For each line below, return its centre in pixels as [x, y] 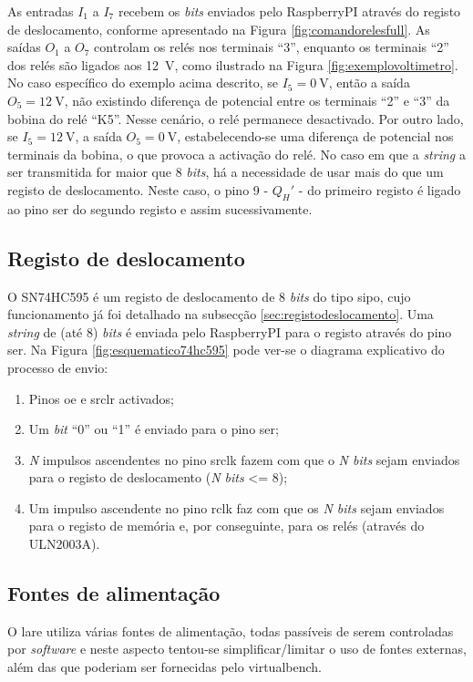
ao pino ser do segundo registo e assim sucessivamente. [160, 208]
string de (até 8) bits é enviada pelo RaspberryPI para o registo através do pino [230, 331]
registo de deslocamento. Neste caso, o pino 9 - [138, 189]
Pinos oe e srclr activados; [101, 398]
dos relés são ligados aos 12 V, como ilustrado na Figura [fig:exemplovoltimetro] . [233, 64]
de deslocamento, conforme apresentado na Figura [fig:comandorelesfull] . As [219, 29]
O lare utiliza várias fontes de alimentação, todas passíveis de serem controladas [231, 630]
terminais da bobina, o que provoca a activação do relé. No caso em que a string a [236, 154]
